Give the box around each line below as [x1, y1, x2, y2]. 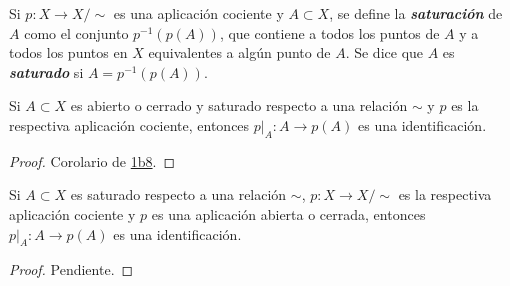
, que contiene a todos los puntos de [219, 22, 440, 43]
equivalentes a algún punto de [148, 42, 331, 63]
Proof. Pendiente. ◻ [9, 259, 134, 280]
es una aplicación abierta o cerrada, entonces [151, 203, 426, 224]
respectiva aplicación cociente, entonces [9, 114, 250, 135]
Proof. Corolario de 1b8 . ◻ [9, 150, 176, 171]
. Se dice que [345, 42, 424, 63]
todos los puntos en [9, 42, 128, 63]
